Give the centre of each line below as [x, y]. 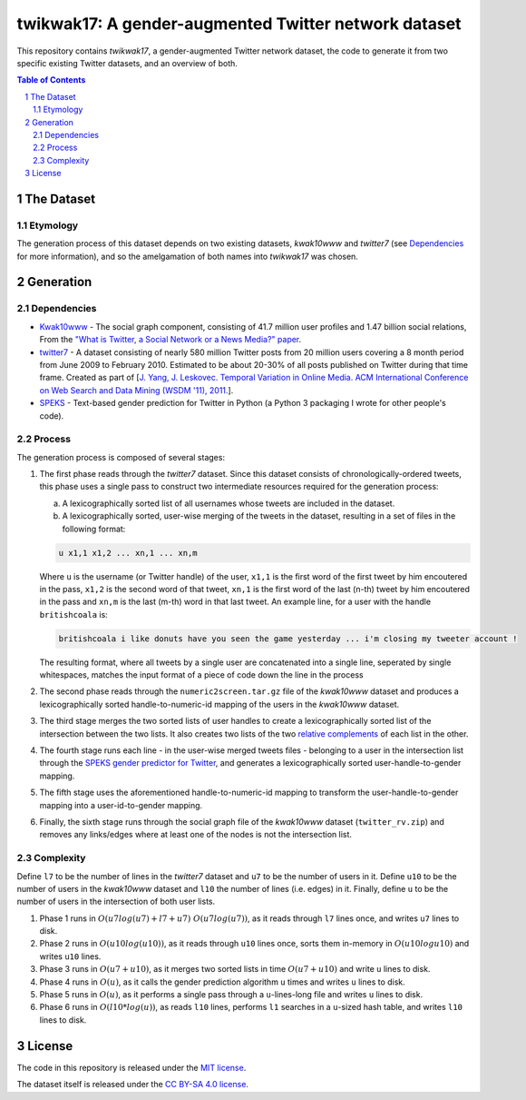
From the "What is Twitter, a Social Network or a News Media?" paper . [170, 340]
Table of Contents [51, 80]
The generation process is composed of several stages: [121, 457]
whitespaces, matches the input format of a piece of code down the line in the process [201, 675]
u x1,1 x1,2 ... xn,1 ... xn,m [128, 553]
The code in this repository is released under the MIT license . [131, 1067]
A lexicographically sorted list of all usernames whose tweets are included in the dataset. [229, 503]
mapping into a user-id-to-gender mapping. [121, 805]
